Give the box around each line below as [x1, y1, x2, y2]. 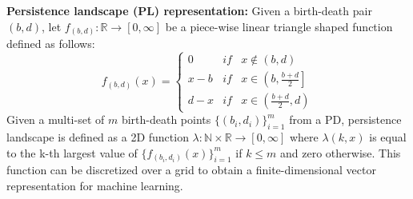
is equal [369, 129, 407, 145]
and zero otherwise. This [280, 144, 401, 161]
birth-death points [121, 111, 211, 128]
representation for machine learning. [6, 177, 183, 194]
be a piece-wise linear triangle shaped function [165, 18, 393, 34]
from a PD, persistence [289, 111, 402, 128]
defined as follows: [6, 35, 95, 52]
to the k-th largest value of [6, 144, 138, 161]
